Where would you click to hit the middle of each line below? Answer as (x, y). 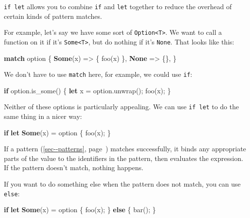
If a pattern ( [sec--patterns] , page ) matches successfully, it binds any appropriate (125, 149)
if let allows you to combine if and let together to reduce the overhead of (118, 6)
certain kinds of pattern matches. (53, 16)
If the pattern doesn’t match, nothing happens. (74, 167)
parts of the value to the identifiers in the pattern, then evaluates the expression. (124, 158)
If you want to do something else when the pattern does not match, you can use (122, 184)
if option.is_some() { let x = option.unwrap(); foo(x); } (88, 90)
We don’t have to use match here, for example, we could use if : (98, 74)
